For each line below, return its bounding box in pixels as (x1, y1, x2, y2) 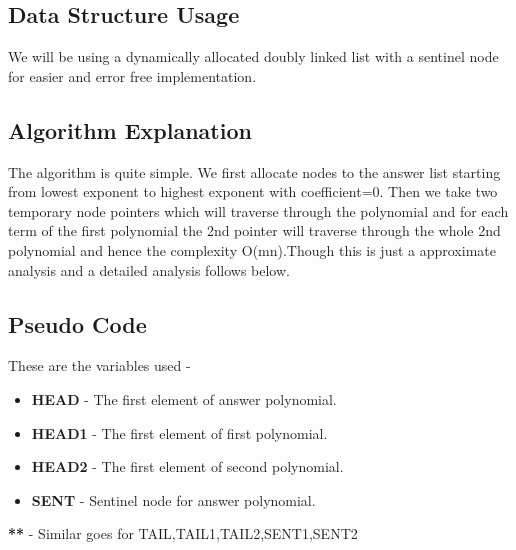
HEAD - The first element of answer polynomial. (31, 388, 337, 409)
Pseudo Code (8, 308, 147, 339)
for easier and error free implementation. (8, 65, 257, 86)
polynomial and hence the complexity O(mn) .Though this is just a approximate (8, 239, 496, 260)
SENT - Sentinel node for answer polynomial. (31, 489, 316, 510)
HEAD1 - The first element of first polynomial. (31, 422, 328, 443)
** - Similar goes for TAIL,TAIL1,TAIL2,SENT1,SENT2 (8, 523, 358, 544)
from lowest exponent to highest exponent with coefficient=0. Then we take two (8, 181, 498, 202)
